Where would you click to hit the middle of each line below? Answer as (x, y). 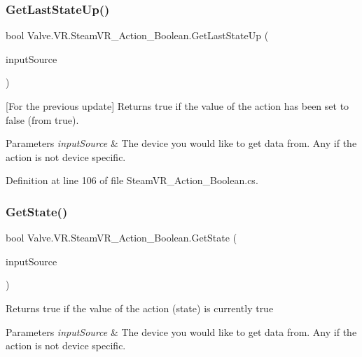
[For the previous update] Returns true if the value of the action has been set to (177, 106)
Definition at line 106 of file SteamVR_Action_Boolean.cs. (132, 180)
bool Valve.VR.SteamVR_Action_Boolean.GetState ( (121, 238)
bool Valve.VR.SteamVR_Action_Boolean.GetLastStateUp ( (137, 35)
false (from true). (42, 119)
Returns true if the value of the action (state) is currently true (140, 308)
